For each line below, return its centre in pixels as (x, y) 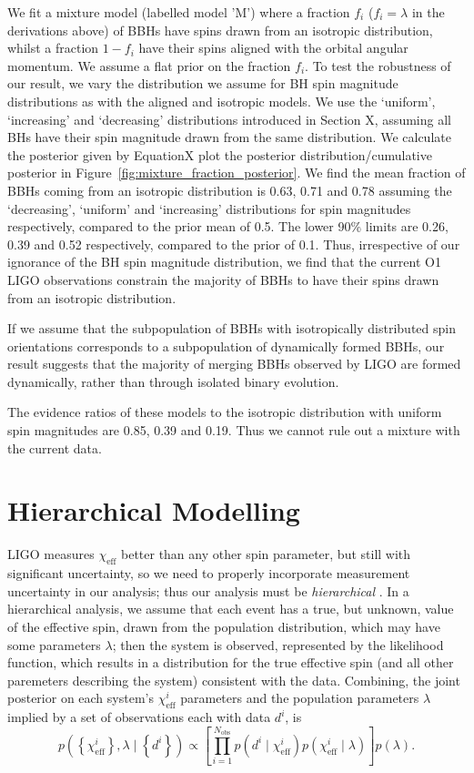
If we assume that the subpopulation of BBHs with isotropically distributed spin (232, 328)
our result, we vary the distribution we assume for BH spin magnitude (203, 83)
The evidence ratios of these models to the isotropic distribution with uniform (225, 412)
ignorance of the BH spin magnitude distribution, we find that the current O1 (224, 262)
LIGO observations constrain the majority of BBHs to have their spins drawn (223, 279)
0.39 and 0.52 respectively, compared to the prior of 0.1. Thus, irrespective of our (234, 244)
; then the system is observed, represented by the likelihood (278, 644)
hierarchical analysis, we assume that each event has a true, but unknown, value (231, 609)
